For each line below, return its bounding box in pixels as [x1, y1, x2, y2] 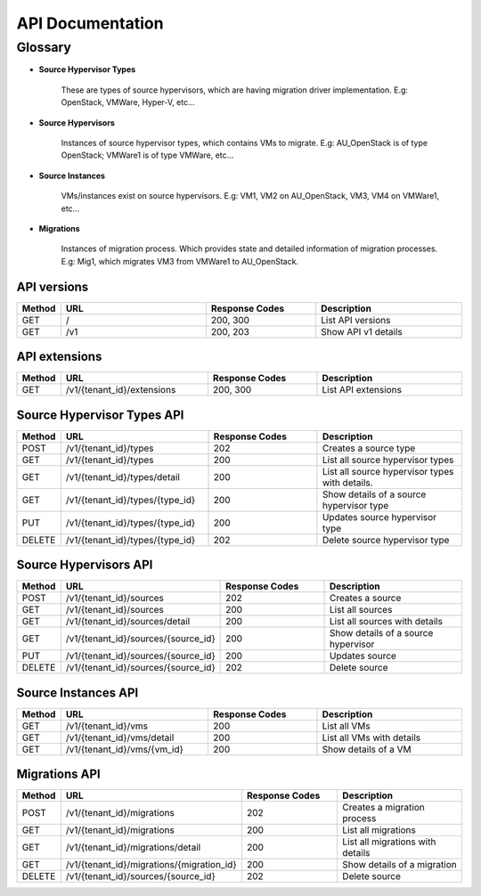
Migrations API [16, 767, 102, 782]
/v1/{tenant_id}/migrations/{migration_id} [65, 859, 237, 871]
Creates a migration [342, 802, 425, 814]
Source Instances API [16, 685, 139, 700]
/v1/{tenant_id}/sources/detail [65, 615, 191, 628]
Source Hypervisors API [16, 558, 153, 573]
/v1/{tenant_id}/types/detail [65, 470, 180, 483]
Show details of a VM [322, 743, 412, 755]
